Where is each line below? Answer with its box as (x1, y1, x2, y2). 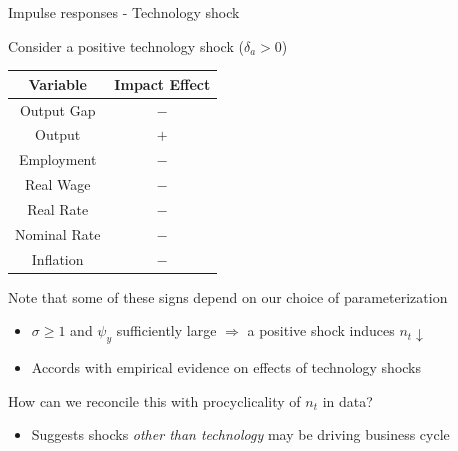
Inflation (31, 248, 84, 269)
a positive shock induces (247, 320, 395, 341)
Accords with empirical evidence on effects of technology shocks (31, 357, 422, 378)
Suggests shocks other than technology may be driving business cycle (31, 424, 450, 445)
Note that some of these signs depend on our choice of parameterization (8, 286, 448, 307)
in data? (322, 390, 373, 411)
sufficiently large (116, 320, 217, 341)
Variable (28, 73, 87, 94)
